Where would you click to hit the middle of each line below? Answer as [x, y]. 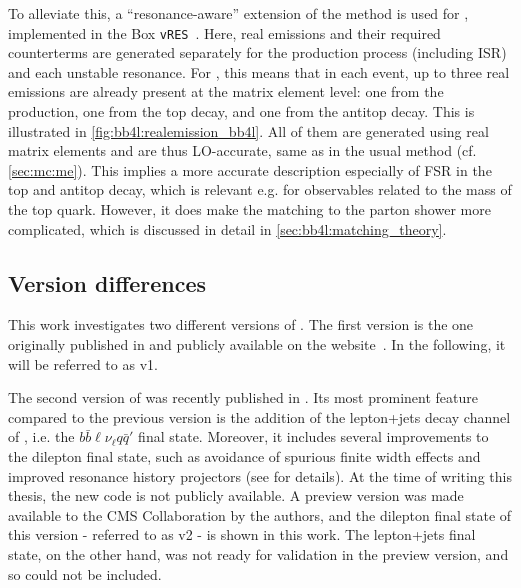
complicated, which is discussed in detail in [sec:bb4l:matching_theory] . [227, 228]
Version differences [107, 282]
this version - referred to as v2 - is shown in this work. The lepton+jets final [242, 534]
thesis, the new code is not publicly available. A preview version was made [236, 495]
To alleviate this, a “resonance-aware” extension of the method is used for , [238, 13]
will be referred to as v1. [83, 363]
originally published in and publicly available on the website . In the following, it [257, 343]
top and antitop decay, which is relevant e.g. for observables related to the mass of [260, 189]
